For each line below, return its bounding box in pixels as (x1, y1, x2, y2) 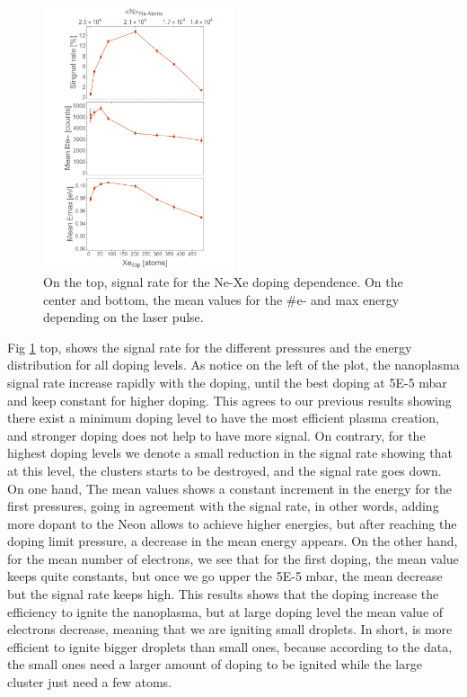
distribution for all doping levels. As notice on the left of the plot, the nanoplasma (7, 355, 460, 374)
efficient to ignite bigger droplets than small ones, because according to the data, (7, 637, 453, 656)
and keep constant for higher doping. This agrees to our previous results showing (7, 390, 452, 409)
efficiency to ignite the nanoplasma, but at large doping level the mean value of (7, 602, 444, 621)
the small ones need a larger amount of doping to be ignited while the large (7, 655, 422, 674)
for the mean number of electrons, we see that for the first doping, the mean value (7, 549, 459, 567)
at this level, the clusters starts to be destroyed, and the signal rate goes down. (7, 460, 442, 479)
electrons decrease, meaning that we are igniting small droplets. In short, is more (7, 620, 453, 639)
